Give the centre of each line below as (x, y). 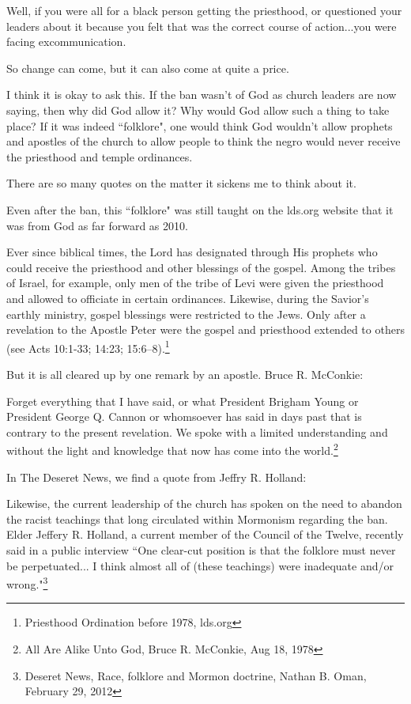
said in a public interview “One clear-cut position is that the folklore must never (201, 549)
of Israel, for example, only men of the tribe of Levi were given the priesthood (195, 283)
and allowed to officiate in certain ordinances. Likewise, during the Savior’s (188, 298)
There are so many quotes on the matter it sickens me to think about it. (181, 183)
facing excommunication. (66, 42)
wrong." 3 (27, 583)
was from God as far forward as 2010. (97, 225)
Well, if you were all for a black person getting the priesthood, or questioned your (204, 10)
